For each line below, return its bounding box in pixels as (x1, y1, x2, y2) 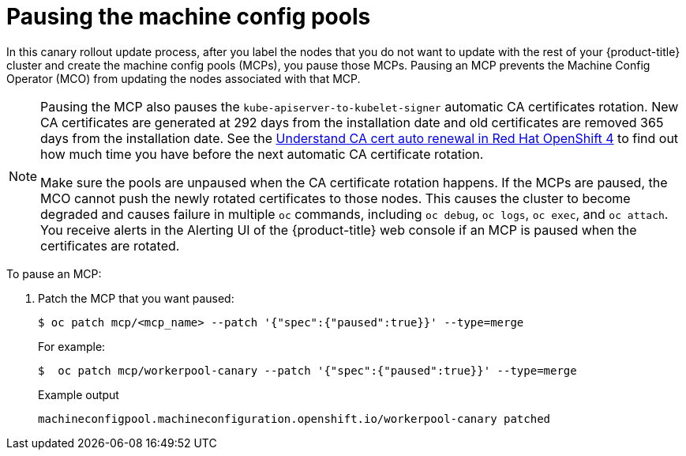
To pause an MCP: (6, 266, 102, 281)
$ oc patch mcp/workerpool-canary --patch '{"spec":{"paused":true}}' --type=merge (38, 364, 577, 377)
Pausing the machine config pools (6, 3, 371, 30)
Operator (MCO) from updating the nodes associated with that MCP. (6, 71, 361, 85)
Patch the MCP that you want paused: (38, 291, 234, 305)
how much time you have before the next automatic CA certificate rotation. (40, 145, 484, 162)
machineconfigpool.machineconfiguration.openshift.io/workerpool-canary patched (38, 412, 551, 425)
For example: (38, 339, 106, 353)
